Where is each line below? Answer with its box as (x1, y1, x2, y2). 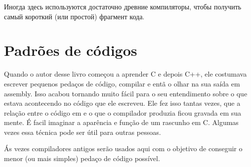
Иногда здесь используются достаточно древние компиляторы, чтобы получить (4, 1, 242, 11)
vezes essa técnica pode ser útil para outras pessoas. (4, 126, 161, 137)
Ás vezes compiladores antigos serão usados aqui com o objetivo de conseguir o (4, 143, 243, 154)
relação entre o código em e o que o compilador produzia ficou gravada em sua (4, 107, 242, 118)
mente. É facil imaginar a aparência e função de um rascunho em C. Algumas (4, 117, 239, 127)
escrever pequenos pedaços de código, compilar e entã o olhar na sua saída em (4, 78, 240, 88)
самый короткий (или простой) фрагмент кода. (4, 11, 145, 21)
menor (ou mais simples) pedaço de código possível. (4, 153, 160, 164)
